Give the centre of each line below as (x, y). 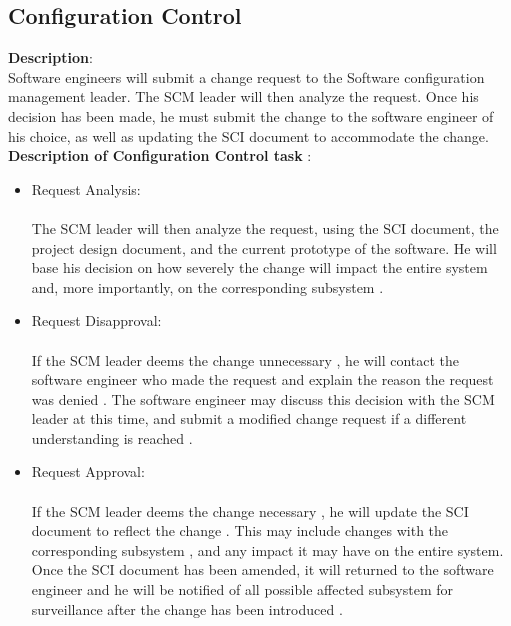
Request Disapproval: (96, 320)
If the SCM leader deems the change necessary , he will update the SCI (250, 510)
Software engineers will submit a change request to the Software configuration (246, 76)
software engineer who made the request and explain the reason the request (262, 379)
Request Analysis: (86, 188)
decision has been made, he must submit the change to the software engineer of (251, 115)
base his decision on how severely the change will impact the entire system (259, 267)
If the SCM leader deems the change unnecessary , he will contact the (245, 359)
